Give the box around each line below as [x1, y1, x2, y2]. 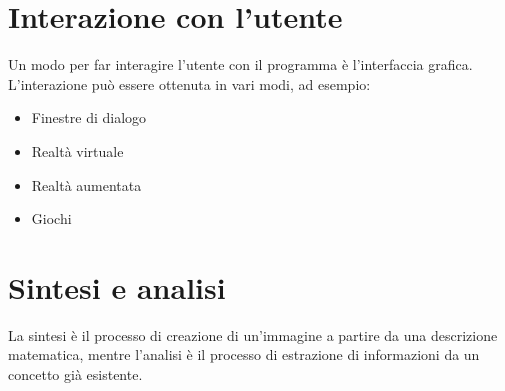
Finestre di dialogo [31, 107, 147, 128]
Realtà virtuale [31, 140, 124, 161]
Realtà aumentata [31, 174, 142, 195]
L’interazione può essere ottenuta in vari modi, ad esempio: [8, 73, 371, 94]
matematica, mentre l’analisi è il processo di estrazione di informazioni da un [8, 344, 480, 365]
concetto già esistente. [8, 364, 143, 384]
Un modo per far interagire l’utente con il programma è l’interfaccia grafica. [8, 54, 473, 75]
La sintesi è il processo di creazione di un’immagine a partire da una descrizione [8, 324, 498, 345]
